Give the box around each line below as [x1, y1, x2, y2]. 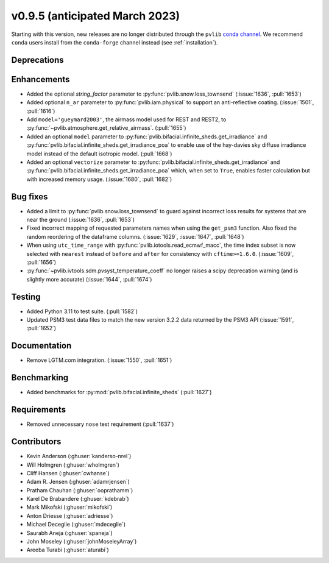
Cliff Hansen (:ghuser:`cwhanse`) [26, 469, 110, 476]
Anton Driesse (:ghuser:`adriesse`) [26, 512, 113, 519]
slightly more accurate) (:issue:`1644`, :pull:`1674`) [26, 275, 152, 283]
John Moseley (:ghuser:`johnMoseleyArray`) [26, 538, 137, 545]
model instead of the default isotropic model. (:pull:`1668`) [26, 150, 172, 157]
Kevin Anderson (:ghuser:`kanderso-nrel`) [26, 453, 132, 460]
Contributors [11, 436, 62, 447]
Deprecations [11, 55, 64, 65]
